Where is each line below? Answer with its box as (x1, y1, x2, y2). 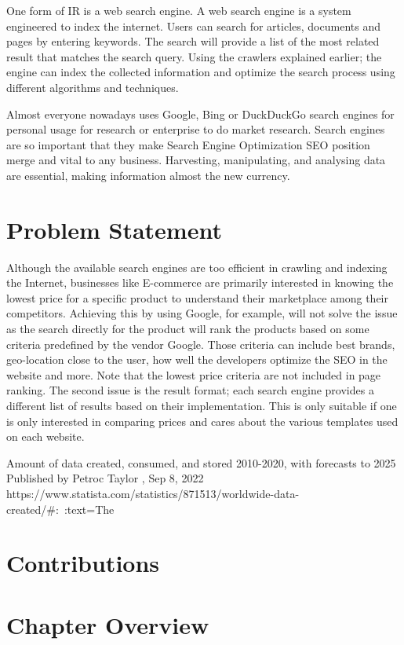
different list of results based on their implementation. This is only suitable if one (6, 398, 397, 413)
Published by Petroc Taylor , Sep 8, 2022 (6, 470, 204, 486)
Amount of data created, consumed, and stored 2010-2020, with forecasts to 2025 (6, 454, 396, 471)
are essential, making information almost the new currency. (6, 167, 290, 183)
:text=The (64, 500, 115, 517)
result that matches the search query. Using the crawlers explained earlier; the (6, 48, 382, 64)
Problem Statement (6, 213, 222, 245)
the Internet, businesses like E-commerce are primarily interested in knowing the (6, 274, 394, 291)
